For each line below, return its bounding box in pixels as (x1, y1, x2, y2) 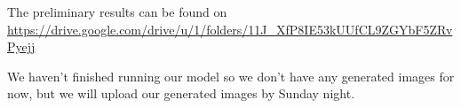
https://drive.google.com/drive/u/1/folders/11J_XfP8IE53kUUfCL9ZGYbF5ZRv (7, 19, 453, 38)
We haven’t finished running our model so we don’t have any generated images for (7, 66, 455, 85)
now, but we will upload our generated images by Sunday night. (7, 84, 355, 103)
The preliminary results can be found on (7, 3, 227, 20)
